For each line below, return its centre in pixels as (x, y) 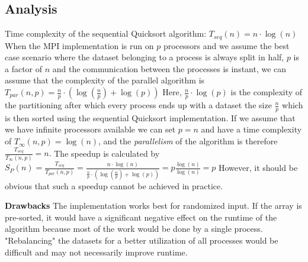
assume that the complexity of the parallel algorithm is (105, 80)
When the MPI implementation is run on (79, 45)
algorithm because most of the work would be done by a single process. (134, 229)
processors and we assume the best (226, 45)
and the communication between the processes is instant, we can (169, 68)
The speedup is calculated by (107, 153)
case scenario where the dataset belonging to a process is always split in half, (145, 57)
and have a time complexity (251, 129)
